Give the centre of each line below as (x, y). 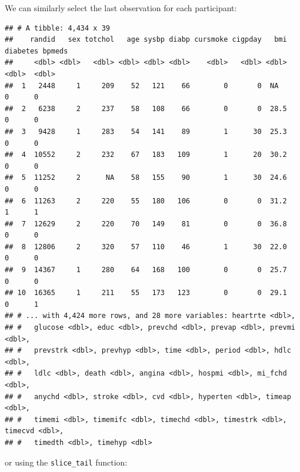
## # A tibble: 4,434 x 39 (57, 28)
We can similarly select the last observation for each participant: (121, 8)
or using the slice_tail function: (66, 462)
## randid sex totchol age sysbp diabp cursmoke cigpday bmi (146, 40)
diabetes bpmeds (36, 51)
